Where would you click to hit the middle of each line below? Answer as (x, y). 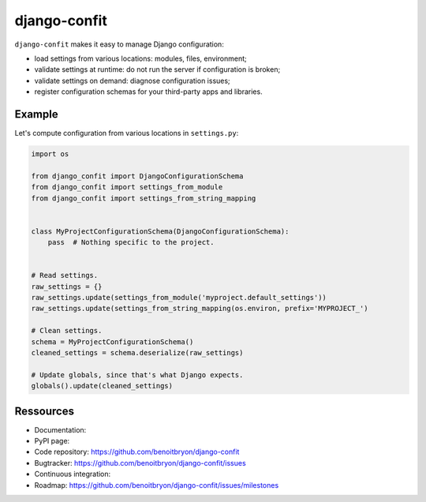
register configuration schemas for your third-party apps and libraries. (149, 92)
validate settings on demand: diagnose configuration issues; (132, 81)
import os (50, 154)
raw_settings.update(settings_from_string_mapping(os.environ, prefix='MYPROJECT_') (200, 309)
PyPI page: (52, 441)
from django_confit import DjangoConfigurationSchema (137, 176)
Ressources (45, 411)
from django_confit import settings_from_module (127, 187)
